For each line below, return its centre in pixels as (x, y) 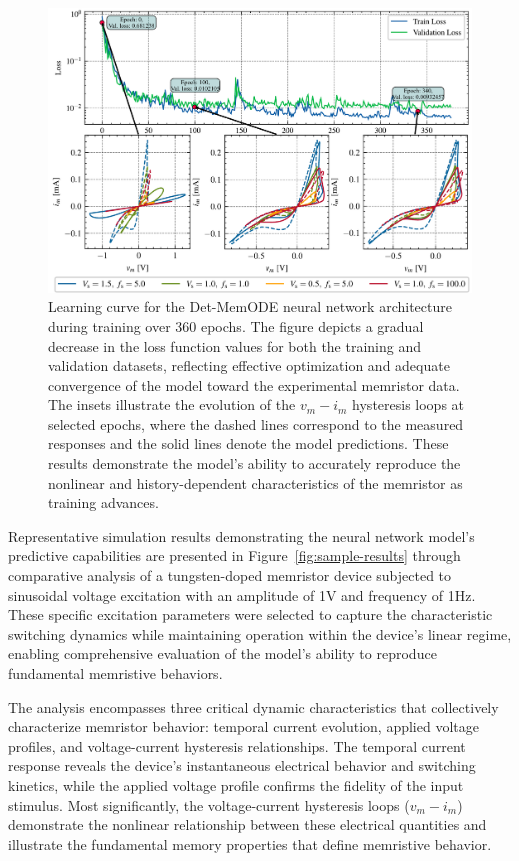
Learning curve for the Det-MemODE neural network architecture (250, 306)
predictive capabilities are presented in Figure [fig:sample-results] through (234, 555)
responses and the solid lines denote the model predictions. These (248, 443)
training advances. (103, 502)
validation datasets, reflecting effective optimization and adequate (249, 365)
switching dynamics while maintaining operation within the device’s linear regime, (260, 633)
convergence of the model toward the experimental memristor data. (254, 384)
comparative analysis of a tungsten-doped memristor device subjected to (230, 575)
